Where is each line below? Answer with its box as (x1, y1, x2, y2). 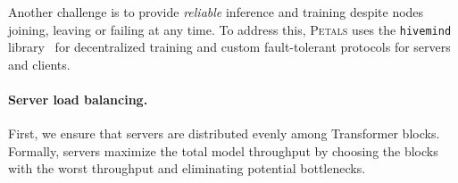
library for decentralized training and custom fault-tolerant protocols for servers (8, 37, 451, 56)
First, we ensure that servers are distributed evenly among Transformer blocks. (8, 124, 440, 143)
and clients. (8, 54, 71, 73)
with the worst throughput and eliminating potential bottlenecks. (8, 159, 366, 178)
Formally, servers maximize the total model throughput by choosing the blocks (8, 141, 438, 160)
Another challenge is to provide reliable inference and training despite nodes (8, 3, 424, 21)
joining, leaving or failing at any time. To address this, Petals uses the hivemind (8, 20, 452, 38)
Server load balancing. (8, 90, 148, 109)
